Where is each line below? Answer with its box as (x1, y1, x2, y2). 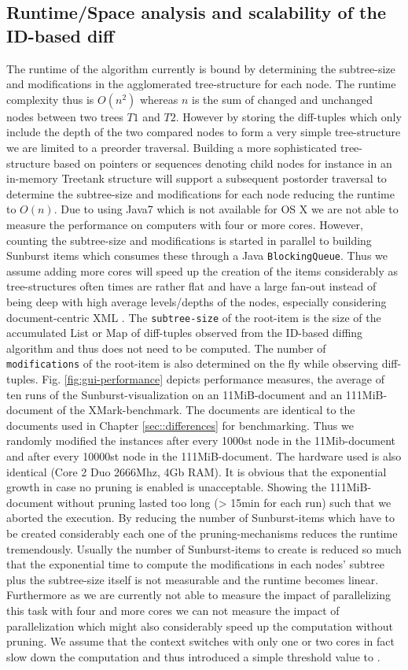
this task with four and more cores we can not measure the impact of (6, 602, 340, 618)
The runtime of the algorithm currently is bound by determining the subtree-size (6, 60, 395, 76)
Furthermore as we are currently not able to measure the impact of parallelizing (6, 587, 391, 603)
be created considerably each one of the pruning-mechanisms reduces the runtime (6, 525, 398, 541)
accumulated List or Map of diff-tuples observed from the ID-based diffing (6, 324, 363, 341)
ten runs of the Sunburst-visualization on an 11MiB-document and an (6, 386, 343, 402)
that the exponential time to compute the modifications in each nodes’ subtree (6, 556, 384, 572)
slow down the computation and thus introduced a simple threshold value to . (6, 648, 380, 664)
